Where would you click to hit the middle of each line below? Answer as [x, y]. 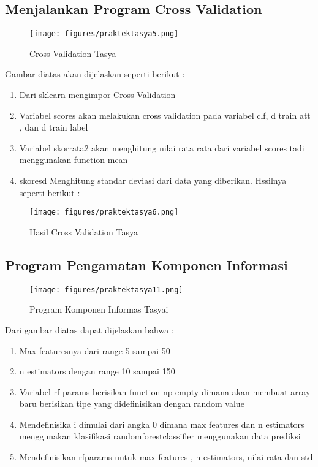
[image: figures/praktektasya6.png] [104, 212]
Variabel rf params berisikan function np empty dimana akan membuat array [165, 391]
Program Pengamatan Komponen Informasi [146, 264]
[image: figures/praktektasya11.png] [106, 290]
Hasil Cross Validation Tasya [84, 231]
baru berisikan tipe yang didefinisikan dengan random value [132, 404]
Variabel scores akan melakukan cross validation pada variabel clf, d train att [165, 115]
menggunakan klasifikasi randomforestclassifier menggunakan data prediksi [160, 436]
